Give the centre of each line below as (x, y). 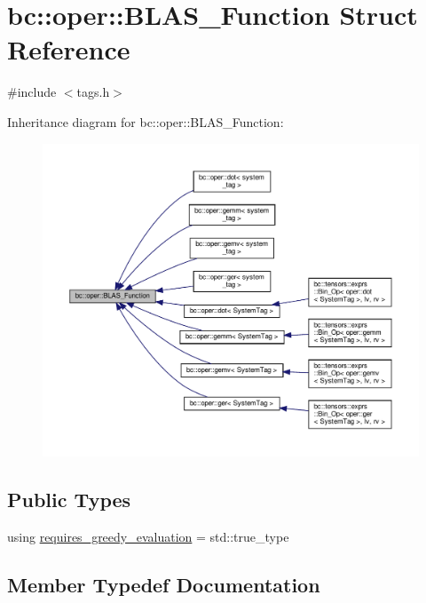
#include (32, 92)
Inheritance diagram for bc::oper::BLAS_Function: (146, 121)
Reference (69, 49)
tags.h (93, 92)
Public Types (69, 499)
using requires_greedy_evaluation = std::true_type (148, 536)
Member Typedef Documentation (164, 584)
